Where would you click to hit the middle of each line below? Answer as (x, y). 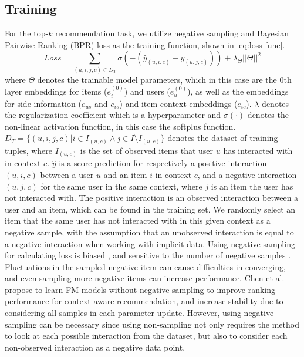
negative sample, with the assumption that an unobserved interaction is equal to (149, 232)
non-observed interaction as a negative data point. (95, 347)
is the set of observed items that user (147, 150)
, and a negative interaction (247, 174)
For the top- (27, 33)
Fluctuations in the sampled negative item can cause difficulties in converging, (145, 266)
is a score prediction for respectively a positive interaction (163, 163)
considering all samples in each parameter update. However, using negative (139, 313)
